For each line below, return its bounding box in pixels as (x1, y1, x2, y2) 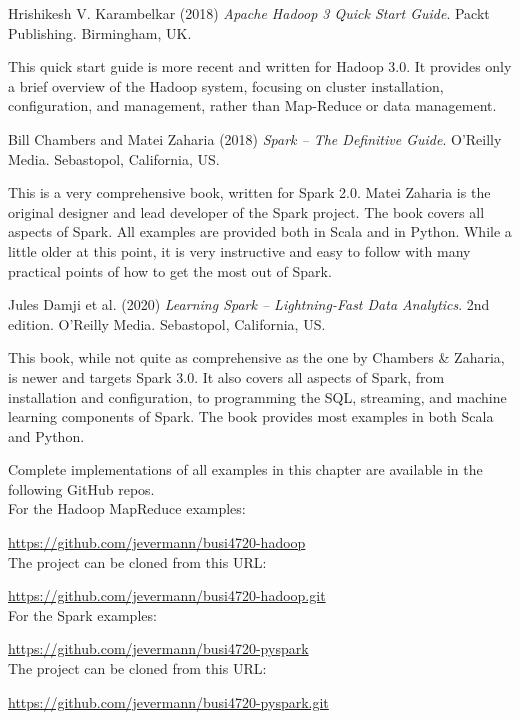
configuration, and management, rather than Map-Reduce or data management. (8, 95, 497, 116)
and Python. (8, 425, 85, 446)
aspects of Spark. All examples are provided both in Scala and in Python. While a (8, 221, 512, 242)
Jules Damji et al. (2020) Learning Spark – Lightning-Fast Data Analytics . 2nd (8, 294, 490, 315)
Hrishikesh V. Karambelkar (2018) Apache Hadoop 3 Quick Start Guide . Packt (8, 3, 490, 23)
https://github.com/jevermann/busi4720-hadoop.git (8, 585, 326, 606)
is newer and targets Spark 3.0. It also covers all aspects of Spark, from (8, 366, 445, 387)
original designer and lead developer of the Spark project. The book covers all (8, 201, 485, 222)
